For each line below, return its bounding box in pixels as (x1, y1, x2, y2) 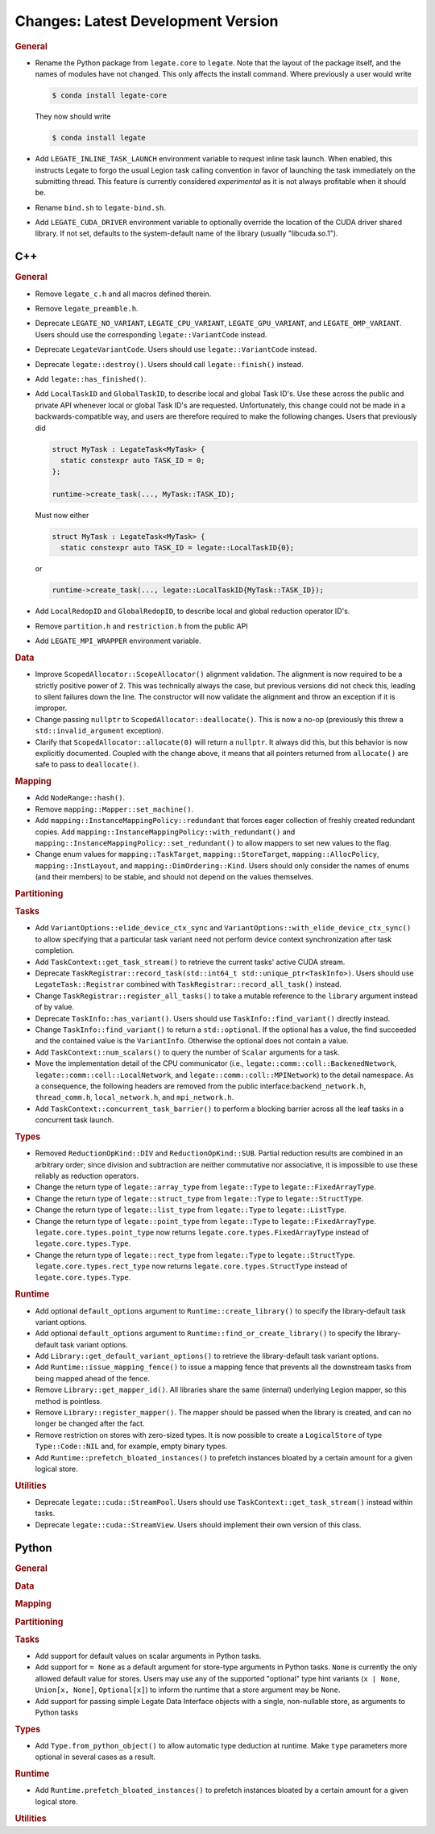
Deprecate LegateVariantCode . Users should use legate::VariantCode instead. (35, 345, 317, 354)
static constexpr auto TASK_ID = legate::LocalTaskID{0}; (60, 543, 295, 553)
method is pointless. (35, 1396, 102, 1406)
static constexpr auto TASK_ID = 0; (60, 456, 205, 465)
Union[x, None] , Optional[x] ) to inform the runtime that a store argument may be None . (35, 1685, 341, 1694)
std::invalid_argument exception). (35, 726, 164, 736)
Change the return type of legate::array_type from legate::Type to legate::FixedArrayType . (35, 1182, 376, 1192)
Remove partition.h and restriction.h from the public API (35, 621, 249, 631)
